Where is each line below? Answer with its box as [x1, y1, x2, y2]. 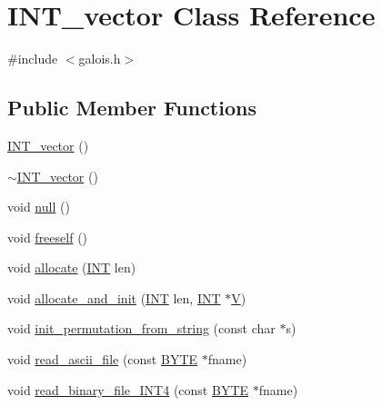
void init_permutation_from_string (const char [7, 319, 276, 338]
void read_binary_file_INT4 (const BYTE [7, 380, 249, 399]
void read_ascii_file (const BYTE [7, 350, 198, 369]
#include [7, 49, 58, 68]
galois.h [78, 49, 121, 68]
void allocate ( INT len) [7, 258, 136, 277]
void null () [7, 197, 70, 216]
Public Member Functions [7, 94, 256, 122]
